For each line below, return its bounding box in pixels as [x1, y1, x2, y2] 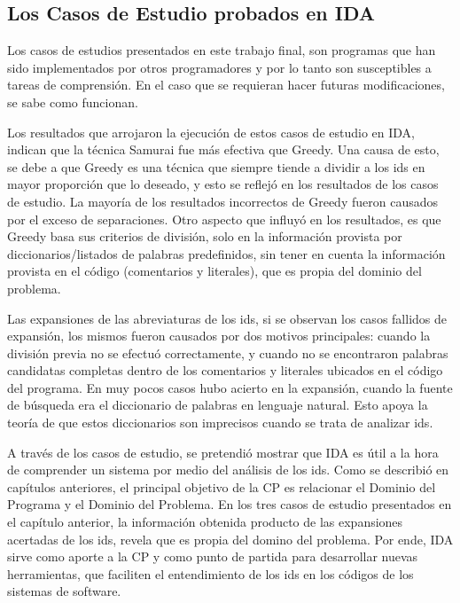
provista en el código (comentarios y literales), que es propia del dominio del [7, 262, 422, 280]
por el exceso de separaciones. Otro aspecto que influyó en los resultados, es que [7, 209, 441, 228]
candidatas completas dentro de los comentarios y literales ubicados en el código [7, 361, 443, 380]
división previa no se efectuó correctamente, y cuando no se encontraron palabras [7, 343, 448, 362]
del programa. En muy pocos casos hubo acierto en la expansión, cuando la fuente [7, 378, 453, 396]
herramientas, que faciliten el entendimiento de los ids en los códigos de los [7, 564, 414, 583]
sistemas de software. [7, 582, 121, 600]
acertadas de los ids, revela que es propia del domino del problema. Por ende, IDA [7, 529, 454, 548]
